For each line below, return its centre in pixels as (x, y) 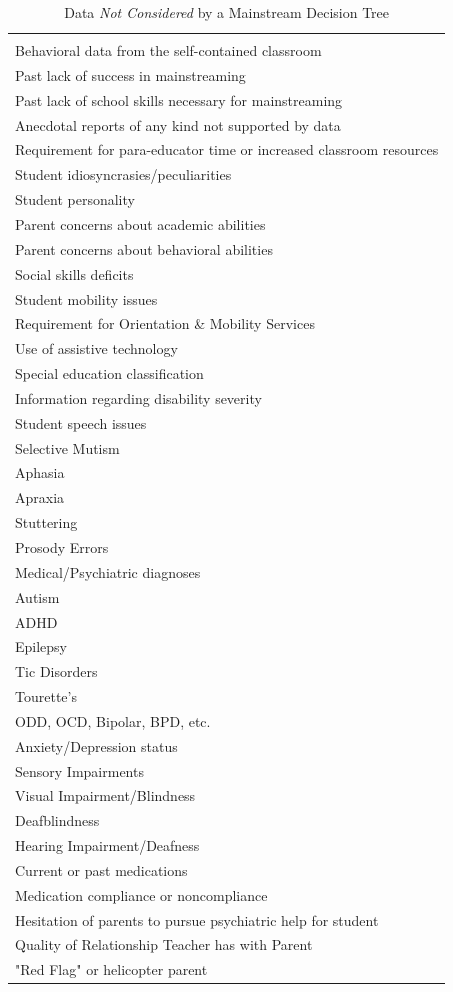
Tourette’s (46, 696)
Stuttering (46, 522)
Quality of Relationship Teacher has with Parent (164, 944)
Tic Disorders (56, 671)
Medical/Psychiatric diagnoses (108, 571)
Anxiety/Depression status (96, 745)
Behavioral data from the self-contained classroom (168, 50)
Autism (37, 596)
